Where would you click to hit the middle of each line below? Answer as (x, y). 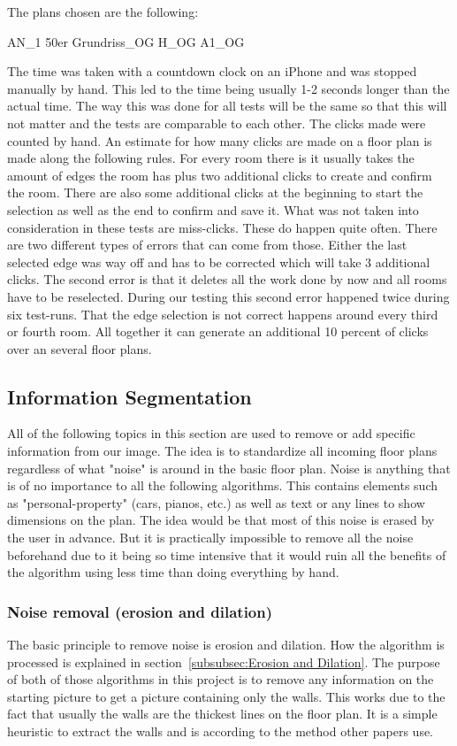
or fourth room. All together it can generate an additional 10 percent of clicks (218, 331)
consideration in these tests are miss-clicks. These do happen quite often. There (222, 227)
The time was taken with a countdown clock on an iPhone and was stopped (212, 71)
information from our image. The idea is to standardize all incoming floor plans (222, 451)
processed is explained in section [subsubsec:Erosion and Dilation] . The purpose (224, 661)
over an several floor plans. (80, 348)
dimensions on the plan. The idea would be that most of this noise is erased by (221, 520)
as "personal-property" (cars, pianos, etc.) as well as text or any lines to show (216, 502)
